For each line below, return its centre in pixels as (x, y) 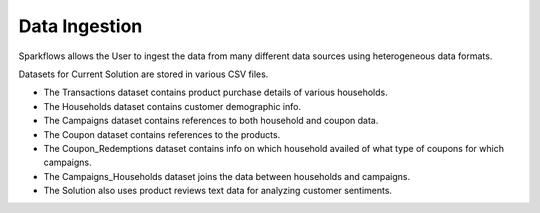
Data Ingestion (80, 26)
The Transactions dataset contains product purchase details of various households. (216, 92)
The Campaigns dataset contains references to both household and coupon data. (211, 121)
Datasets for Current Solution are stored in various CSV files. (143, 74)
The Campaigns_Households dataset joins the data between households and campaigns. (226, 176)
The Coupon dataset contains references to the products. (162, 134)
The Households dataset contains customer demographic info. (172, 106)
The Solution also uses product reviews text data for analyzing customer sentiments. (218, 191)
